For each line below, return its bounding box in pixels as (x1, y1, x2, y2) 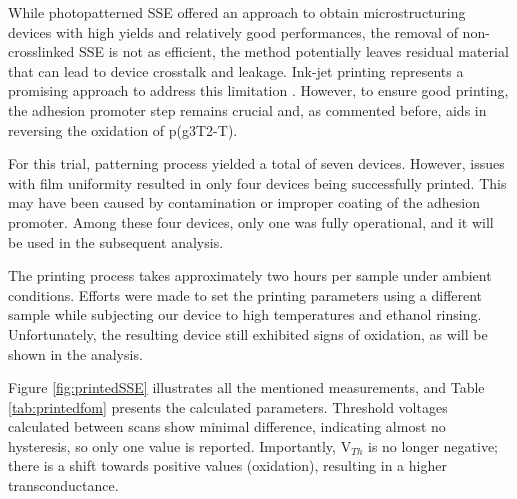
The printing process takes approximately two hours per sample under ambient (8, 265, 492, 286)
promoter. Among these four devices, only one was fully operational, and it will (8, 211, 494, 232)
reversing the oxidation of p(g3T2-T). (8, 119, 238, 140)
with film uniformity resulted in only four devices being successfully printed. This (8, 172, 507, 193)
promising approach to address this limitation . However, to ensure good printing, (8, 80, 509, 101)
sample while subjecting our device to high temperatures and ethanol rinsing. (8, 304, 482, 325)
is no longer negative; (367, 435, 498, 456)
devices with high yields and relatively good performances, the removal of (8, 21, 458, 42)
